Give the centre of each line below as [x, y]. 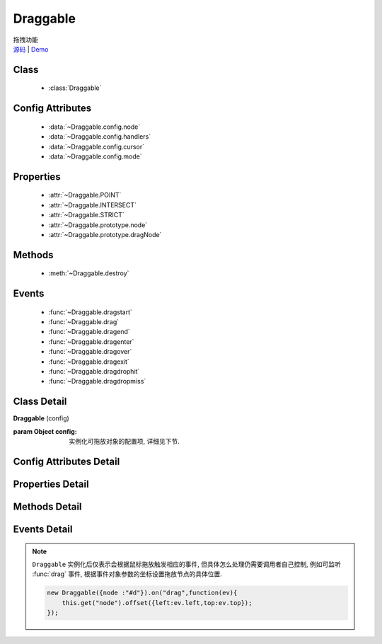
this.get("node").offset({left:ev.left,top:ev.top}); [157, 603]
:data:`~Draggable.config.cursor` [97, 146]
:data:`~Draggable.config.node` [94, 127]
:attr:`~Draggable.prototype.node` [98, 225]
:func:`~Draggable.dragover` [90, 352]
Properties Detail [51, 484]
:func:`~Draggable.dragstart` [90, 312]
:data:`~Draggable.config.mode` [95, 156]
